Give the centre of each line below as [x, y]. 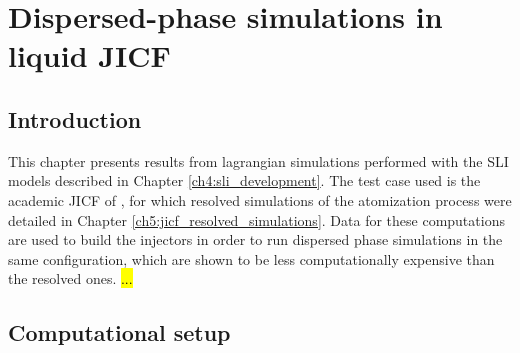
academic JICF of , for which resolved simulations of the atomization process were [260, 199]
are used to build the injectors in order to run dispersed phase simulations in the [255, 239]
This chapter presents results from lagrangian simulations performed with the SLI [258, 160]
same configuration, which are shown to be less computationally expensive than [251, 258]
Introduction [75, 118]
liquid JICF [89, 55]
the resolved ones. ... [70, 278]
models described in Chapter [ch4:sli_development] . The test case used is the [244, 180]
